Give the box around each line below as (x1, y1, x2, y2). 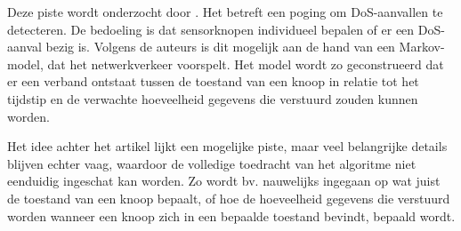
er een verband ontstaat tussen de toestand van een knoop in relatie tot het (7, 72, 419, 91)
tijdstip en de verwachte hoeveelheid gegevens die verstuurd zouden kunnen (7, 89, 418, 108)
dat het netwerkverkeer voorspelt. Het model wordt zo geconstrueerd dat (47, 54, 444, 73)
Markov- (399, 37, 445, 56)
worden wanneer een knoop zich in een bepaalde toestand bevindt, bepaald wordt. (7, 206, 456, 225)
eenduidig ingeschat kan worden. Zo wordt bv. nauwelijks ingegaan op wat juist (7, 171, 441, 190)
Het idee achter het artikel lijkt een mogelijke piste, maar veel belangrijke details (7, 137, 448, 155)
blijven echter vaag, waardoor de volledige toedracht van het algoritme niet (7, 154, 417, 172)
